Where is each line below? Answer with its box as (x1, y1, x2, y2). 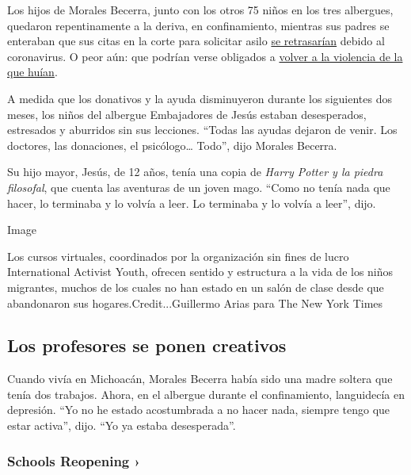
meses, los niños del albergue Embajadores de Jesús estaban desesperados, (7, 105, 367, 122)
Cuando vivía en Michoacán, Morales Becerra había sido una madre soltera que (7, 370, 393, 387)
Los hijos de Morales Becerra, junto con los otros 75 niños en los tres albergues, (7, 2, 394, 17)
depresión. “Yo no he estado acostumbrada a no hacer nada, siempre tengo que (7, 401, 390, 418)
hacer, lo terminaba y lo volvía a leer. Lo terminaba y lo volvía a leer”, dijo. (7, 194, 376, 211)
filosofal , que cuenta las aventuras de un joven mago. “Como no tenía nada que (7, 178, 390, 195)
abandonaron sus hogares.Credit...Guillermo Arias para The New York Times (7, 294, 383, 311)
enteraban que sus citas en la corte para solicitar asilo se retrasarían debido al (7, 33, 385, 49)
